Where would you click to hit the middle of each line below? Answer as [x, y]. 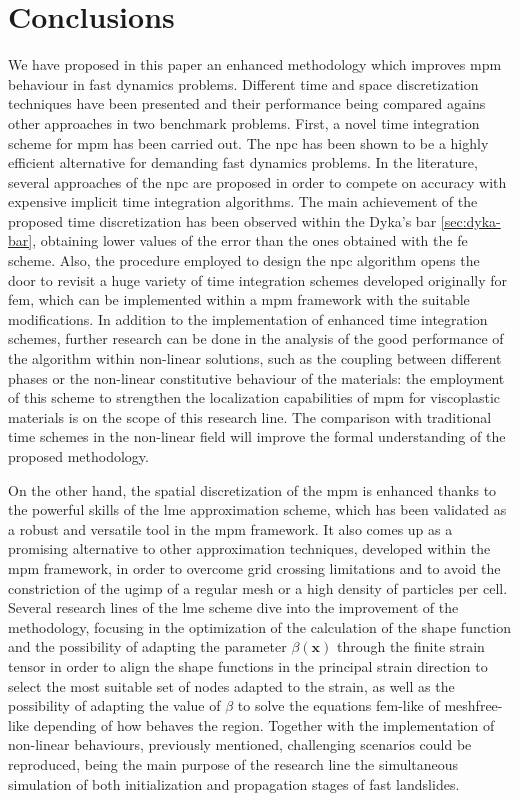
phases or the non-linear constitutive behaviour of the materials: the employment [256, 377]
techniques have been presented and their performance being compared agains [247, 103]
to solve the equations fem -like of [338, 705]
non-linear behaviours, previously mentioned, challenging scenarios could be [240, 744]
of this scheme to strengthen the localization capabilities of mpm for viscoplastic [254, 397]
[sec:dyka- [470, 220]
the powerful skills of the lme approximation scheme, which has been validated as [257, 509]
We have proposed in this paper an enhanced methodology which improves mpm [255, 64]
